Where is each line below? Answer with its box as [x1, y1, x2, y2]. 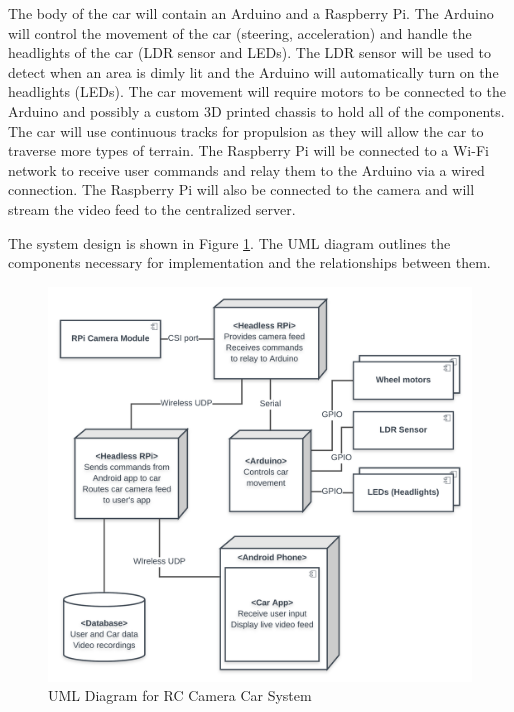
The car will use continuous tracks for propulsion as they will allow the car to [8, 120, 484, 141]
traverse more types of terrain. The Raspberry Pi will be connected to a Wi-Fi [8, 140, 489, 161]
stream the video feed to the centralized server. [8, 198, 296, 219]
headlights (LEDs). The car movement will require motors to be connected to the [8, 81, 506, 102]
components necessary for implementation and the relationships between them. [8, 252, 491, 273]
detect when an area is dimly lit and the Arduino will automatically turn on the [8, 61, 499, 82]
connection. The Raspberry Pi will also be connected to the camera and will [8, 179, 475, 200]
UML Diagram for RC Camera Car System [48, 685, 312, 706]
